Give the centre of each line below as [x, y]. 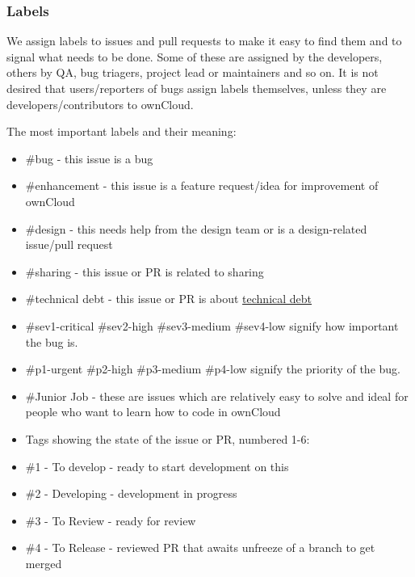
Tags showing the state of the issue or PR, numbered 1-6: [168, 438]
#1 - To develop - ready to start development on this [157, 466]
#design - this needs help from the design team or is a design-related [196, 228]
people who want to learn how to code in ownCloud [153, 412]
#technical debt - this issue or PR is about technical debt [169, 299]
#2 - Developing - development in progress [131, 493]
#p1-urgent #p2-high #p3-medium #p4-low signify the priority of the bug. [213, 369]
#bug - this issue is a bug [89, 158]
